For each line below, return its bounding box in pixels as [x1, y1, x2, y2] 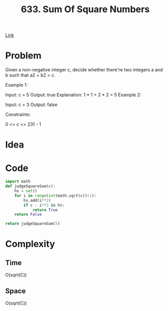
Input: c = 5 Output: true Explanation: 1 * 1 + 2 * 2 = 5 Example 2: [5, 92, 142, 98]
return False [14, 212, 42, 217]
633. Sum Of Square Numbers [21, 4, 150, 15]
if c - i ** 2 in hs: [23, 202, 65, 208]
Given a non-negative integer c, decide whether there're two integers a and [5, 67, 163, 73]
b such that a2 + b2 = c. [5, 72, 56, 78]
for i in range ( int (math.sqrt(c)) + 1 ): [14, 193, 96, 198]
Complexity [5, 238, 55, 250]
